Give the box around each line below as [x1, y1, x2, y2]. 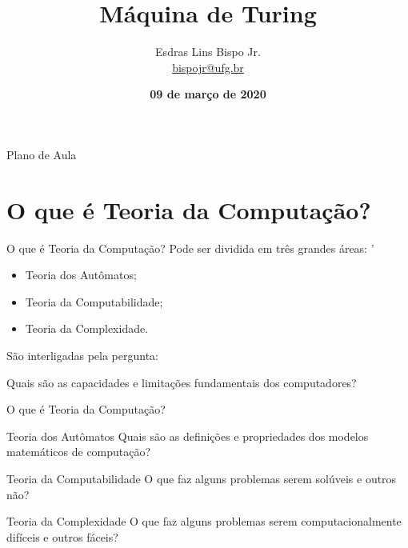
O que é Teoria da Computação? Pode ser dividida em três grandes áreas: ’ [6, 239, 374, 256]
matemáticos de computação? [6, 443, 151, 460]
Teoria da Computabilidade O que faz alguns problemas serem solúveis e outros [6, 470, 397, 486]
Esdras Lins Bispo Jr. [155, 43, 261, 60]
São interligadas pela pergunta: [6, 347, 158, 363]
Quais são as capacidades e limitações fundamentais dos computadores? [6, 374, 357, 390]
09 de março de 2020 [150, 86, 266, 102]
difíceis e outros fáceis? [6, 528, 118, 545]
